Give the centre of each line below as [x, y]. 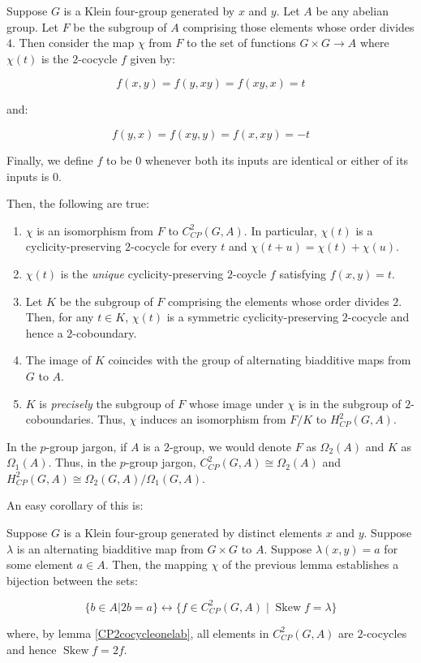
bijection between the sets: [72, 580]
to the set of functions [241, 43]
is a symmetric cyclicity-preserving [253, 317]
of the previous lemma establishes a [310, 564]
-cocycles [385, 633]
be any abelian [352, 11]
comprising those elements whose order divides [299, 26]
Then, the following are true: [78, 203]
